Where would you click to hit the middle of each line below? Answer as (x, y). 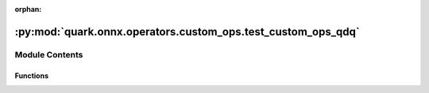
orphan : (28, 9)
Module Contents (49, 54)
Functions (32, 76)
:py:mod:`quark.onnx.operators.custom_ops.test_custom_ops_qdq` (187, 32)
